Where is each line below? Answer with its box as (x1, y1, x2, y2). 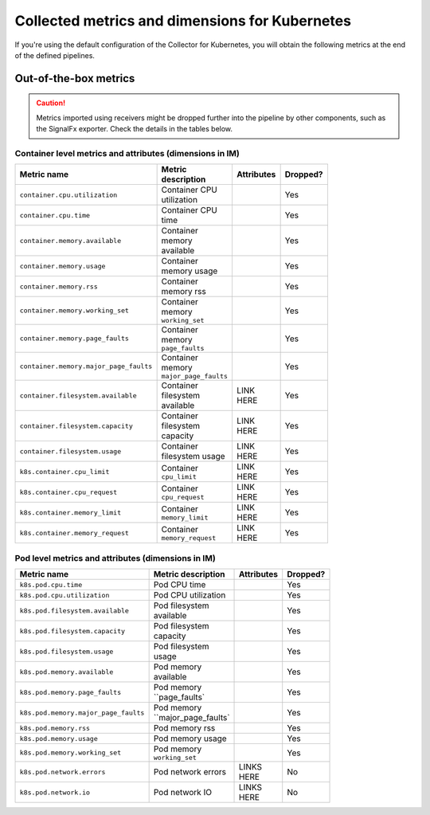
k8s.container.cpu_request (19, 488, 118, 496)
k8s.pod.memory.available (19, 668, 114, 676)
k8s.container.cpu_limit (19, 467, 110, 476)
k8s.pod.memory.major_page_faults (19, 708, 145, 717)
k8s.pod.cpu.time (19, 580, 83, 589)
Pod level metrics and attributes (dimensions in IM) (14, 552, 217, 563)
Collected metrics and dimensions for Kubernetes (14, 12, 352, 29)
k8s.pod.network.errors (19, 767, 106, 776)
